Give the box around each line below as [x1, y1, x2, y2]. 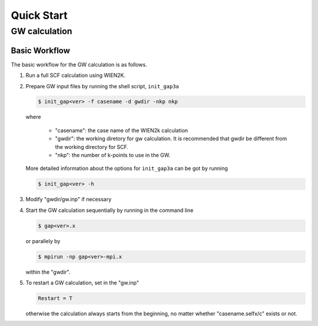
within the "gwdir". [25, 268, 71, 275]
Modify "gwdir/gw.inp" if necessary [25, 196, 112, 203]
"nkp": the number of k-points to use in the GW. [55, 152, 171, 159]
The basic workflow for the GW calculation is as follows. [11, 61, 147, 68]
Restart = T [38, 295, 73, 302]
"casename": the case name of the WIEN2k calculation [55, 127, 188, 134]
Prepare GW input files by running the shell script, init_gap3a [25, 82, 180, 89]
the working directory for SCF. [55, 143, 129, 150]
